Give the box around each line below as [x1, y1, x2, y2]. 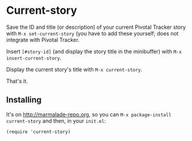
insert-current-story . [6, 54, 62, 61]
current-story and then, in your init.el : [6, 117, 106, 124]
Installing [6, 95, 42, 105]
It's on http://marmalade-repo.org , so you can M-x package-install [6, 110, 172, 118]
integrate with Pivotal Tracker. [6, 36, 80, 43]
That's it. [6, 77, 28, 85]
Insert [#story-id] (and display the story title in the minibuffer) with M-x [6, 47, 182, 55]
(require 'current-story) [6, 128, 71, 135]
